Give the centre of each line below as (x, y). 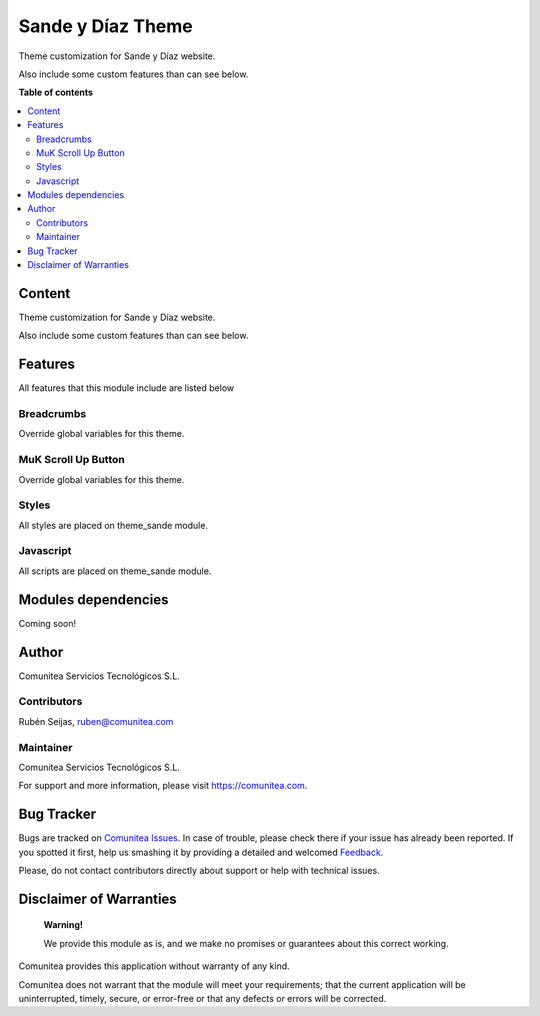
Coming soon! (47, 623)
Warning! (63, 925)
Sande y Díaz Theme (106, 26)
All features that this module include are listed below (126, 388)
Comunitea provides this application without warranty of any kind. (154, 966)
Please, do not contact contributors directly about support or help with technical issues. (199, 870)
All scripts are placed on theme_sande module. (115, 571)
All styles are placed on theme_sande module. (113, 525)
